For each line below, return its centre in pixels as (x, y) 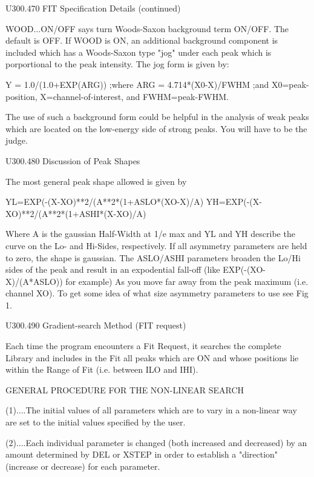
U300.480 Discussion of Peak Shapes (73, 160)
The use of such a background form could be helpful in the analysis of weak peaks (157, 117)
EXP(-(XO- (244, 269)
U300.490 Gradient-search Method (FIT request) (96, 325)
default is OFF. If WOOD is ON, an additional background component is (142, 40)
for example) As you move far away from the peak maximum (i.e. (187, 281)
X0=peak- (290, 84)
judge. (17, 140)
